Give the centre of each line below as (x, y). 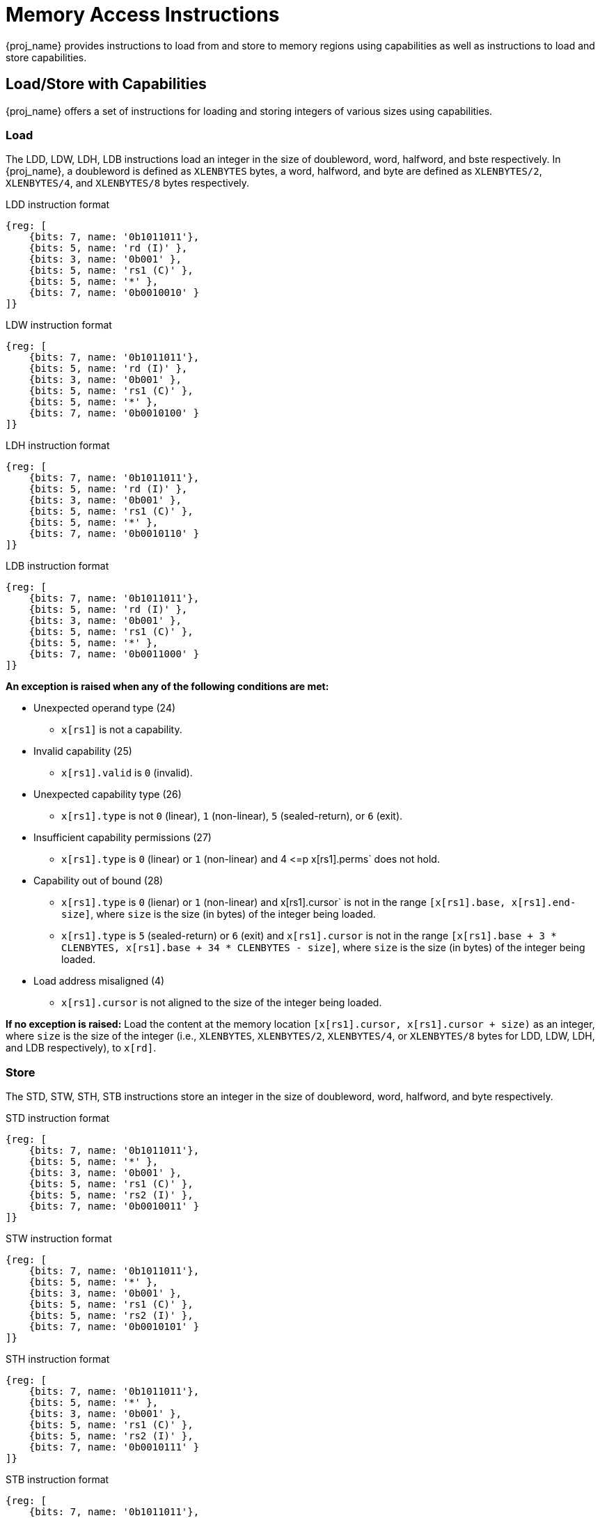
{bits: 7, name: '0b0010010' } (114, 293)
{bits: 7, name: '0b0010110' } (114, 534)
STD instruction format (58, 1118)
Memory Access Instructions (143, 15)
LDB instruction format (57, 566)
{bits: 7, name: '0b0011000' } (114, 654)
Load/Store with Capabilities (106, 84)
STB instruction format (57, 1480)
